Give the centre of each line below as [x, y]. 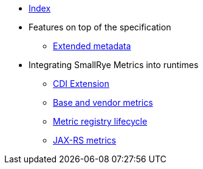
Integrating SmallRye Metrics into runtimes [114, 65]
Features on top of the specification [100, 27]
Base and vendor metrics [103, 102]
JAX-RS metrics [85, 140]
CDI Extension [81, 84]
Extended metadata [92, 46]
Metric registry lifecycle [100, 121]
